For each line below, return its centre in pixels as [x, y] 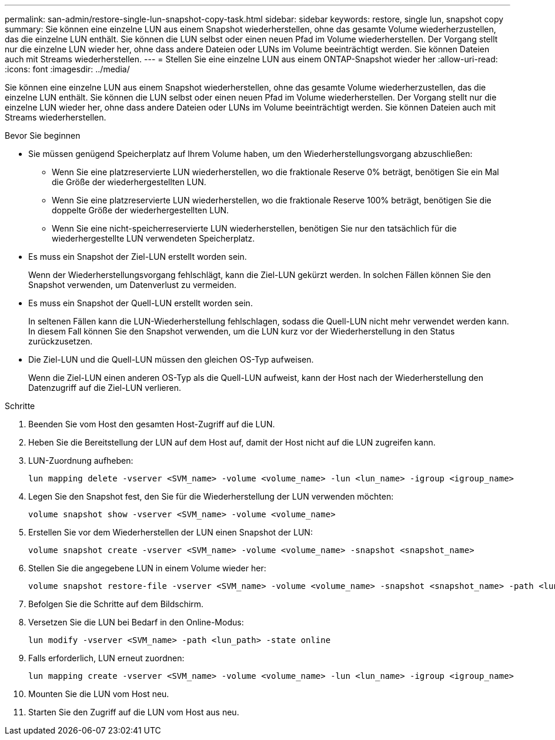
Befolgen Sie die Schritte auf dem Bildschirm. [116, 604]
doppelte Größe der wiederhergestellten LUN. [141, 210]
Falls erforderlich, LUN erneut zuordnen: [106, 658]
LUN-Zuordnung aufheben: [81, 461]
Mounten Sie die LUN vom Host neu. [99, 694]
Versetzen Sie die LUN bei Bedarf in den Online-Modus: [136, 622]
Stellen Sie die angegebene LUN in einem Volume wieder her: [147, 568]
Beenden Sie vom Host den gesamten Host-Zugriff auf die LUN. [152, 424]
